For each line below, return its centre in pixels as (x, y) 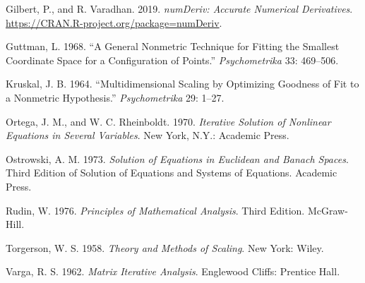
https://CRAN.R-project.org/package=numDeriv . (114, 22)
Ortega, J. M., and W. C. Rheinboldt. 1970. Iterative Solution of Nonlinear (168, 121)
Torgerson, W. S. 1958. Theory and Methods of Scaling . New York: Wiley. (165, 247)
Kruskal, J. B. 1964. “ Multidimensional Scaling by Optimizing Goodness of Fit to (182, 84)
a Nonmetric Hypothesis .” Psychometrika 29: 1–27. (115, 97)
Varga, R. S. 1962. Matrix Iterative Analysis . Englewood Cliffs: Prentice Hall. (173, 271)
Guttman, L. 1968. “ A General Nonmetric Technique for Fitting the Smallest (173, 46)
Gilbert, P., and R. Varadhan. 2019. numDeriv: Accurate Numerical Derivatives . (179, 8)
